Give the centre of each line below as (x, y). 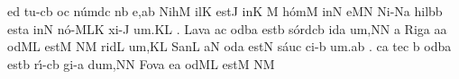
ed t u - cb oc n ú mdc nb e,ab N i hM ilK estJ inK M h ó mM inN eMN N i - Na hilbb (225, 11)
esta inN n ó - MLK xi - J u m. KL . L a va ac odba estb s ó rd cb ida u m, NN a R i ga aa (227, 28)
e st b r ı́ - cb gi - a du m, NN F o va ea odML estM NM (141, 63)
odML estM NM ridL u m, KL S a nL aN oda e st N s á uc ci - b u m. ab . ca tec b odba (229, 46)
